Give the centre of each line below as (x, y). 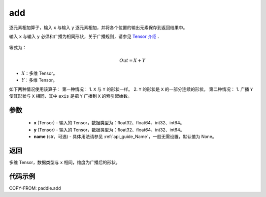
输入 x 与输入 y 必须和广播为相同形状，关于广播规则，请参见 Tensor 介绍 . (84, 36)
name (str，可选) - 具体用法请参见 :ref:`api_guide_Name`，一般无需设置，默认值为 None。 (125, 137)
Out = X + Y (132, 60)
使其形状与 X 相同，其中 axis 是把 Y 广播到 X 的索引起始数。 (71, 96)
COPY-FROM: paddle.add (35, 188)
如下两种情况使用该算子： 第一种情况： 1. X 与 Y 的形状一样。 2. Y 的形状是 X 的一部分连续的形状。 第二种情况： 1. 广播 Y (131, 89)
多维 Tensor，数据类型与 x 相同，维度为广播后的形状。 (65, 163)
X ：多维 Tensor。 (39, 73)
